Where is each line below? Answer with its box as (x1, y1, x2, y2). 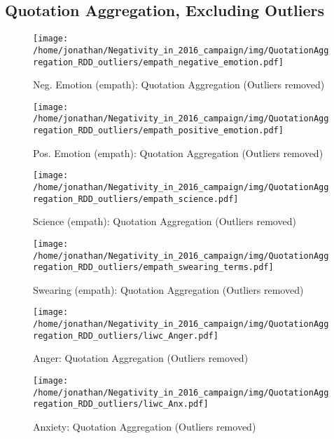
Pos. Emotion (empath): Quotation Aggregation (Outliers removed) (33, 145, 323, 160)
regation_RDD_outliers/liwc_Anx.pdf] (33, 399, 209, 410)
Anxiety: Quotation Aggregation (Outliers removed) (33, 419, 256, 433)
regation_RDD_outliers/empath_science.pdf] (33, 194, 239, 204)
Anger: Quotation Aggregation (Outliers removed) (33, 351, 249, 365)
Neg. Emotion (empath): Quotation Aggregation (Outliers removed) (33, 77, 325, 92)
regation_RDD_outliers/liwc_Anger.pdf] (33, 330, 218, 341)
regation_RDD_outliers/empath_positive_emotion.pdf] (33, 126, 284, 136)
